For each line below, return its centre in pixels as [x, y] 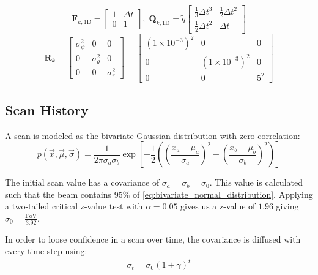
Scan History [47, 109]
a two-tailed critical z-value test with [74, 206]
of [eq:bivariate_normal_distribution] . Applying [223, 194]
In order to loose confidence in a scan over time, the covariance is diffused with [153, 239]
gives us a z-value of [218, 206]
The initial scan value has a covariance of [82, 182]
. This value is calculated [256, 182]
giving [287, 206]
